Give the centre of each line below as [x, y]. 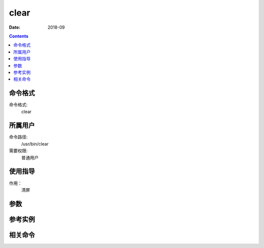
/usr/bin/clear [35, 144]
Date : [15, 27]
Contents [19, 36]
